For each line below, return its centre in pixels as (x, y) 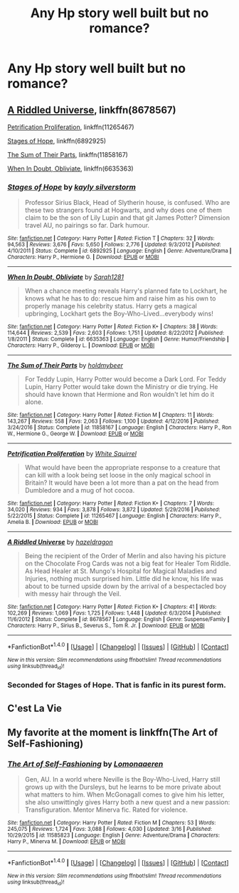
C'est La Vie (35, 708)
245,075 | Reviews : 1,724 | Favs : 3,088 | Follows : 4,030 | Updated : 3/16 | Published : (110, 829)
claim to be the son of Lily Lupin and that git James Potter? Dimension (127, 218)
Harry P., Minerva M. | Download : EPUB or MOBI (67, 842)
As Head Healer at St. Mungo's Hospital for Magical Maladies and (121, 571)
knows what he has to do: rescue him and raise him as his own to (120, 298)
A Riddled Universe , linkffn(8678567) (92, 110)
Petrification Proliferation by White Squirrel (72, 454)
